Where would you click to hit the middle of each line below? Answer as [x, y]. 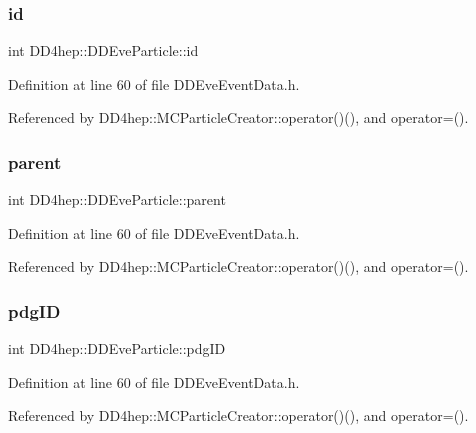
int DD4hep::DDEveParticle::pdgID [117, 348]
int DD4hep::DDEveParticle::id [103, 50]
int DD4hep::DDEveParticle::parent [117, 199]
